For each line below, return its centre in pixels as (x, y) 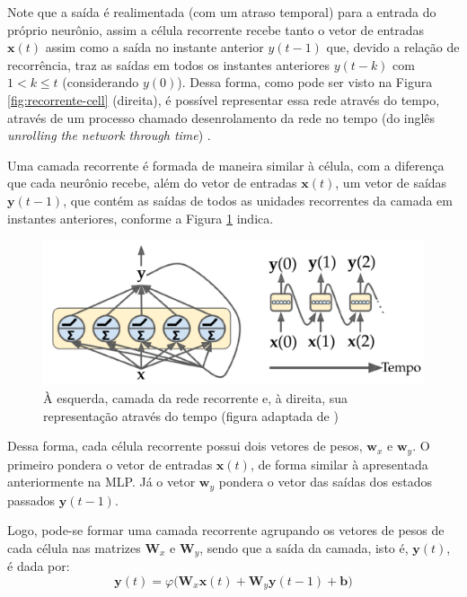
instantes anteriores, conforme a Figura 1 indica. (141, 218)
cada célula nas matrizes (74, 547)
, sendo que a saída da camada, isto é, (304, 547)
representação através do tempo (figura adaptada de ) (191, 415)
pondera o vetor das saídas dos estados (326, 482)
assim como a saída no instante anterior (154, 47)
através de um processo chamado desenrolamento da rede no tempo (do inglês (221, 117)
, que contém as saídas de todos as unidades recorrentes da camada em (258, 200)
